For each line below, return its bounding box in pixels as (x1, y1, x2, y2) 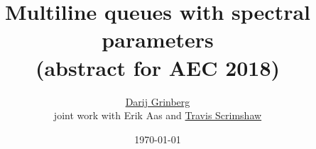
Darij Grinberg (125, 94, 190, 109)
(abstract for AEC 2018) (35, 53, 280, 82)
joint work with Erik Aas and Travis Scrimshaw (53, 108, 262, 123)
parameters (102, 25, 214, 54)
